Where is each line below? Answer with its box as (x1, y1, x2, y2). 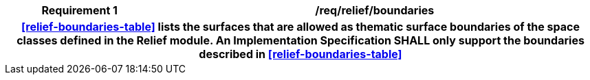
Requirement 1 (41, 3, 118, 17)
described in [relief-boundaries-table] (199, 47, 402, 61)
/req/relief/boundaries (315, 3, 435, 17)
